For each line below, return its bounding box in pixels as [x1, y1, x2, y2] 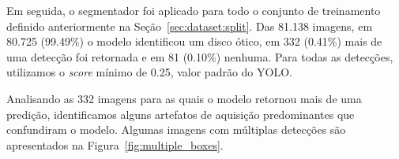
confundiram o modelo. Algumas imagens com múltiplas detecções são [6, 121, 346, 138]
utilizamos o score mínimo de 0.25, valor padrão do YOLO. [6, 64, 292, 80]
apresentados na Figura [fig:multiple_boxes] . [6, 136, 224, 153]
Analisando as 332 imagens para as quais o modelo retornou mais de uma [6, 90, 362, 106]
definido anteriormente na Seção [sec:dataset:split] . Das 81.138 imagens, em [6, 17, 373, 34]
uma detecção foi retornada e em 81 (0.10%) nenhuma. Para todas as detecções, [6, 48, 393, 65]
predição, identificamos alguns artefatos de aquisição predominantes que [6, 105, 355, 122]
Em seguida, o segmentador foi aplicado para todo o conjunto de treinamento [6, 2, 381, 18]
